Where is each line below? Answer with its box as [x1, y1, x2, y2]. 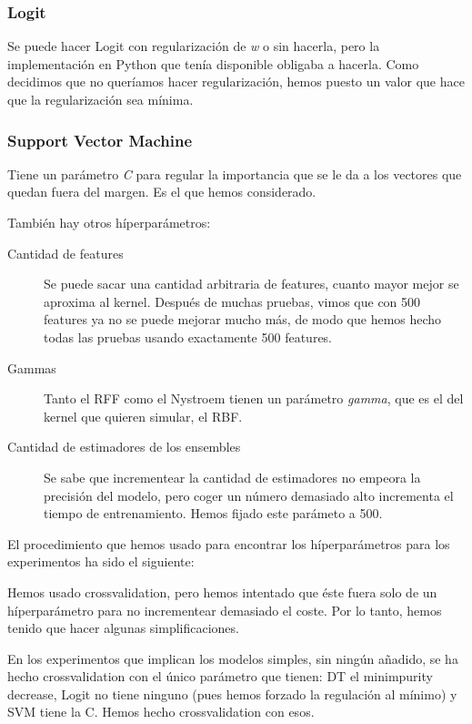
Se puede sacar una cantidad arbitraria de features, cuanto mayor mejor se [44, 274, 459, 293]
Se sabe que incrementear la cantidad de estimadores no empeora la [44, 467, 421, 486]
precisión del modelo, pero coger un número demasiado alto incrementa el [44, 485, 454, 505]
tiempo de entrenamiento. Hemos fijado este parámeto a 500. [44, 504, 383, 523]
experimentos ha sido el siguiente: [7, 552, 195, 571]
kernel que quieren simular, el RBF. [44, 406, 243, 425]
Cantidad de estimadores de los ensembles [7, 437, 241, 456]
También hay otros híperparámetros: [7, 213, 211, 231]
